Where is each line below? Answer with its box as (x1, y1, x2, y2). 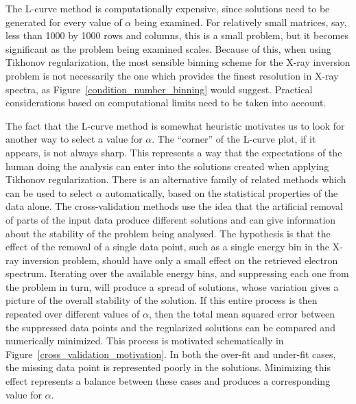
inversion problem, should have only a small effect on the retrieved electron (22, 252, 338, 267)
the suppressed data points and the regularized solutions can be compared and (5, 320, 335, 334)
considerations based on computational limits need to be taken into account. (5, 95, 327, 110)
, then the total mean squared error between (149, 307, 335, 321)
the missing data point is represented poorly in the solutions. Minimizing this (5, 360, 331, 375)
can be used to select (5, 185, 93, 200)
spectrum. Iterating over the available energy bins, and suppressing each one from (5, 266, 349, 281)
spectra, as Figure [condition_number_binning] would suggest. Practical (5, 82, 313, 96)
